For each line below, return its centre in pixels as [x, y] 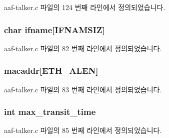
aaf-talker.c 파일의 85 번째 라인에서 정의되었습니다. [83, 130]
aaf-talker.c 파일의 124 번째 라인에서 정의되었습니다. [85, 7]
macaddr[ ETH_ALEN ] [51, 71]
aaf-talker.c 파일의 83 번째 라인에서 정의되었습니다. [83, 89]
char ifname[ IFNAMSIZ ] [54, 29]
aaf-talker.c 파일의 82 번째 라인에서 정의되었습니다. [83, 48]
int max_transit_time [50, 112]
